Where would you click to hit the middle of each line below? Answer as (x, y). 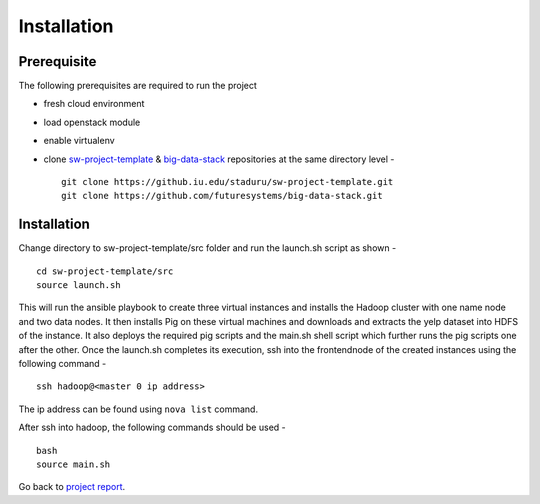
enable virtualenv (79, 141)
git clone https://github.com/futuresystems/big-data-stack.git (222, 196)
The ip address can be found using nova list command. (138, 409)
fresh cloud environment (94, 104)
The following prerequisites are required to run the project (137, 86)
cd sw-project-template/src (105, 271)
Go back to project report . (72, 487)
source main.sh (73, 464)
